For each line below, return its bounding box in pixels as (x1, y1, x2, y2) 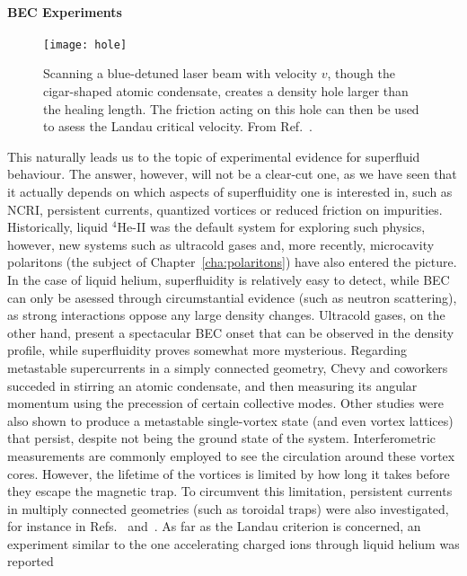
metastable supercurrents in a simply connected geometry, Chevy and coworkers (7, 358, 448, 377)
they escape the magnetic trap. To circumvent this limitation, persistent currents (7, 482, 453, 501)
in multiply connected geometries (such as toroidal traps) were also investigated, (7, 499, 449, 518)
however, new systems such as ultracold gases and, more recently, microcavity (7, 235, 435, 253)
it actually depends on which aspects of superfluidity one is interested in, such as (7, 182, 453, 201)
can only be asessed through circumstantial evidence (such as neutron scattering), (7, 288, 457, 306)
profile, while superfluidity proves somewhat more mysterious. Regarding (7, 341, 407, 359)
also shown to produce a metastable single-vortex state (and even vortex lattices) (7, 411, 454, 430)
